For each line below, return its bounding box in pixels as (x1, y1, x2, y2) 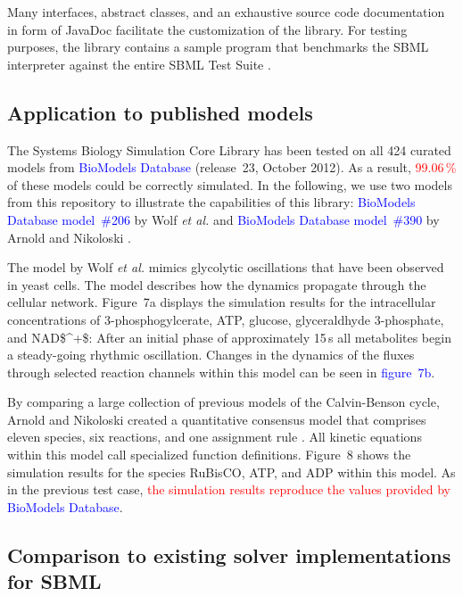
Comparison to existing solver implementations (7, 541, 451, 568)
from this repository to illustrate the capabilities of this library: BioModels (7, 193, 416, 211)
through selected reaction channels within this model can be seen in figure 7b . (7, 362, 435, 381)
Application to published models (7, 98, 313, 126)
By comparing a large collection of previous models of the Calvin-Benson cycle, (7, 393, 440, 411)
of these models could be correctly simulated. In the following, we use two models (7, 175, 452, 194)
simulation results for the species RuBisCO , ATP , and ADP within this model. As (7, 462, 456, 481)
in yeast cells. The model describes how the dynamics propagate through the (7, 275, 426, 294)
